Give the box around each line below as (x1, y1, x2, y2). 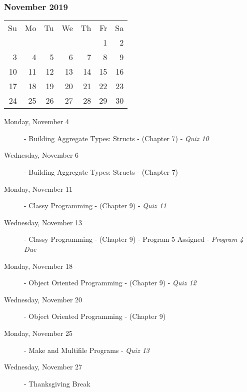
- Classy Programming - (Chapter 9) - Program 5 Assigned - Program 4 (24, 234, 243, 244)
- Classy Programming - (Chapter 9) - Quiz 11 (24, 200, 166, 211)
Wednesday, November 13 (4, 217, 82, 227)
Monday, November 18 (4, 260, 72, 271)
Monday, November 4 (4, 116, 69, 127)
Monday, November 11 (4, 183, 72, 194)
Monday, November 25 (4, 327, 72, 338)
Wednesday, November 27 (4, 361, 82, 372)
